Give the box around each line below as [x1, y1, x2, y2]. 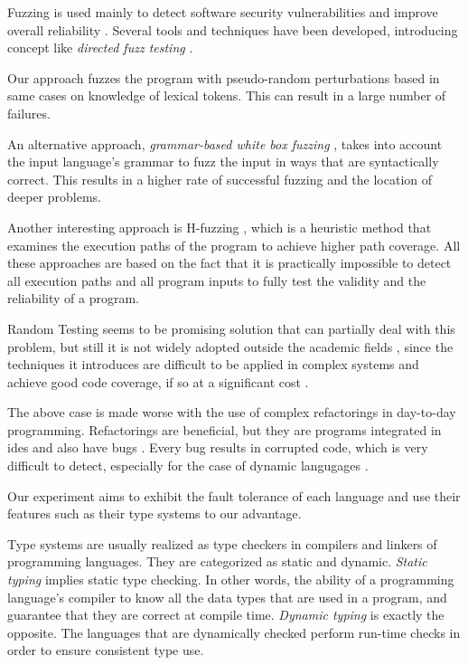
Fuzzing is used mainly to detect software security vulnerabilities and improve [7, 3, 438, 21]
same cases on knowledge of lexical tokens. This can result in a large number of [7, 86, 446, 105]
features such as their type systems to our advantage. [7, 504, 302, 523]
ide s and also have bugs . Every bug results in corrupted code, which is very [7, 438, 428, 457]
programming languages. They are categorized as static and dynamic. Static [7, 552, 427, 571]
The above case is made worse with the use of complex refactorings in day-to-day [7, 403, 456, 422]
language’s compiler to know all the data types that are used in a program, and [7, 587, 447, 606]
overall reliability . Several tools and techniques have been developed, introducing [7, 20, 458, 39]
